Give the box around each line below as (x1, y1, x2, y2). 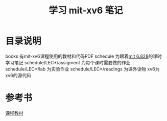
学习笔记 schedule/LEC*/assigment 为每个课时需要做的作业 (5, 59, 131, 65)
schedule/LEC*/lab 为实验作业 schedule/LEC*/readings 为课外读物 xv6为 (5, 66, 160, 72)
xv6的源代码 (5, 72, 32, 78)
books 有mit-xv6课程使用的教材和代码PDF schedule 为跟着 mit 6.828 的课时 (5, 53, 162, 59)
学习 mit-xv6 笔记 (49, 5, 123, 16)
